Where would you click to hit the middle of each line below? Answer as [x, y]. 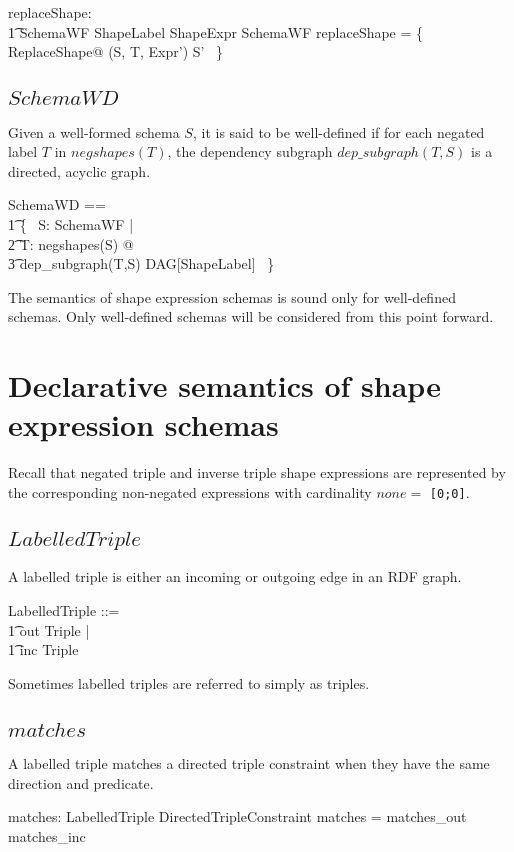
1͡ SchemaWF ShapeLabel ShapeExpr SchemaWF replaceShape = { [216, 31]
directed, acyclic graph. [79, 170]
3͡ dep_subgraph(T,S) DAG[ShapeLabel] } [141, 263]
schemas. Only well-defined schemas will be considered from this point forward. [251, 316]
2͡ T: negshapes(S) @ [71, 243]
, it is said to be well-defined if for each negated [338, 131]
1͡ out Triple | [49, 629]
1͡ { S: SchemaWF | [71, 223]
